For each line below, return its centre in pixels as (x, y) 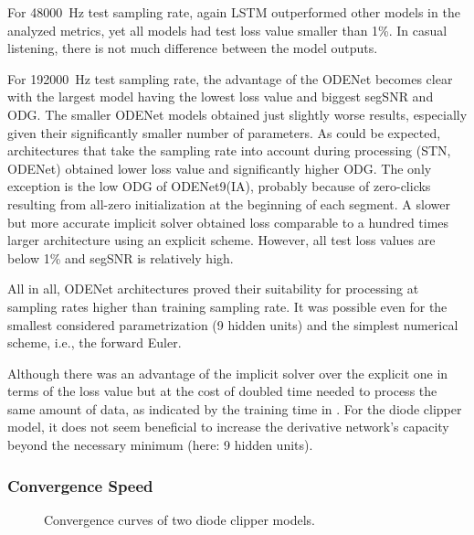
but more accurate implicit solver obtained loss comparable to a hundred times (228, 222)
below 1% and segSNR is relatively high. (121, 257)
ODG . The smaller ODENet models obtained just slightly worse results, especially (237, 114)
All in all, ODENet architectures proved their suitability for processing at (213, 289)
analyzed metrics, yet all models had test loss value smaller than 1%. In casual (227, 30)
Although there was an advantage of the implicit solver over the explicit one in (228, 373)
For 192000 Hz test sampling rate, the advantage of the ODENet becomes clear (230, 78)
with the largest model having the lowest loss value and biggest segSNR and (221, 96)
